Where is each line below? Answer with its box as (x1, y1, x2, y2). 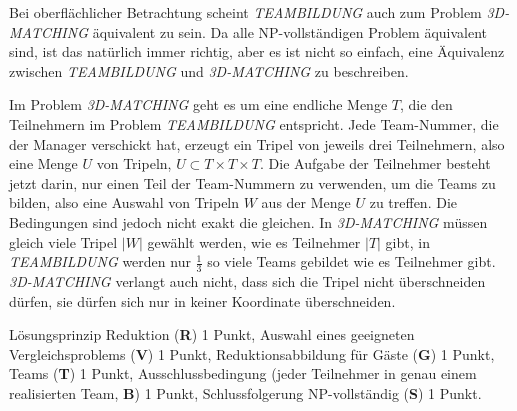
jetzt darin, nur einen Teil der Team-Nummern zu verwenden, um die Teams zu (9, 172, 496, 193)
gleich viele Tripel (9, 231, 118, 252)
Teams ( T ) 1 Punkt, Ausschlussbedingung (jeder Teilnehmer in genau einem (9, 363, 477, 384)
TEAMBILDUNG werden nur (9, 251, 191, 272)
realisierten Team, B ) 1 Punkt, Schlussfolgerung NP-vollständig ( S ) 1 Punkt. (9, 382, 482, 403)
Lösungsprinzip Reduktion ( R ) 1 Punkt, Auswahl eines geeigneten (9, 324, 415, 345)
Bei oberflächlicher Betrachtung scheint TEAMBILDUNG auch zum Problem (9, 2, 482, 22)
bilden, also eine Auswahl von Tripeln (9, 192, 240, 213)
